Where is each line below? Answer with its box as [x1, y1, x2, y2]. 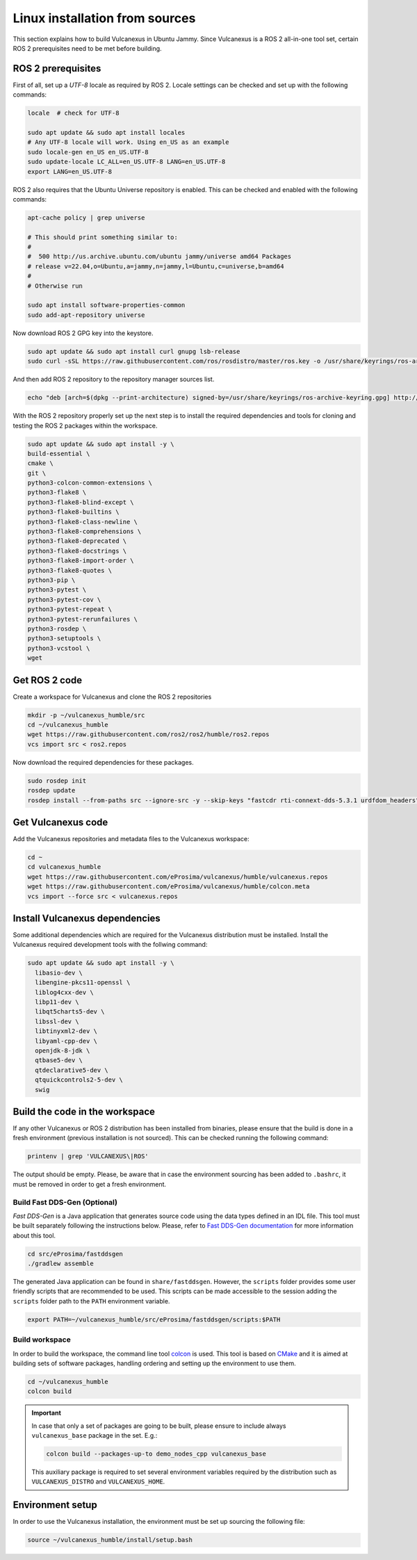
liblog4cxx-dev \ [35, 988, 94, 996]
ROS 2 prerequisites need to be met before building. [13, 44, 163, 52]
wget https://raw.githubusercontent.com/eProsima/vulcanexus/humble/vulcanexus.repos [27, 872, 328, 881]
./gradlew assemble [27, 1260, 94, 1268]
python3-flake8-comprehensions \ [27, 528, 142, 535]
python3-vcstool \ [27, 644, 90, 652]
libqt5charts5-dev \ [35, 1008, 105, 1016]
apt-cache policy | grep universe [27, 213, 145, 222]
